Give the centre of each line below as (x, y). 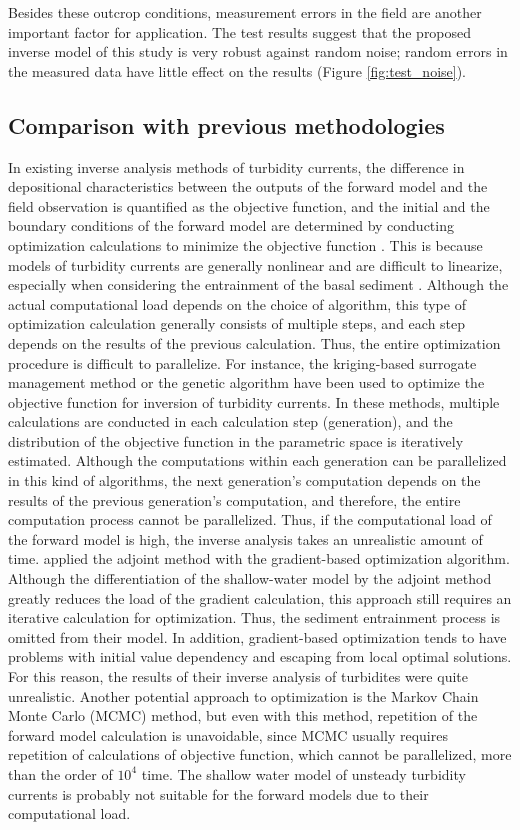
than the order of (60, 773)
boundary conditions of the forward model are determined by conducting (231, 225)
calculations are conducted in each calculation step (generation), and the (230, 421)
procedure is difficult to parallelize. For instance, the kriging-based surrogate (242, 362)
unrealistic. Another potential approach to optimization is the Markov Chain (243, 695)
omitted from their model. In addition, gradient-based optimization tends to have (257, 636)
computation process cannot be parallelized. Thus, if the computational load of (250, 519)
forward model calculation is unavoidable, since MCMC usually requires (228, 734)
